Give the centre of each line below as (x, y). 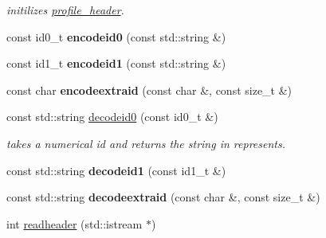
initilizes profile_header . (65, 10)
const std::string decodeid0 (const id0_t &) (112, 117)
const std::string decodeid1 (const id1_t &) (116, 170)
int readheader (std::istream (75, 223)
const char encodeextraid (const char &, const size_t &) (149, 90)
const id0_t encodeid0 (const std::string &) (116, 36)
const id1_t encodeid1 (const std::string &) (116, 63)
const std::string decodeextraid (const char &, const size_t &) (163, 197)
